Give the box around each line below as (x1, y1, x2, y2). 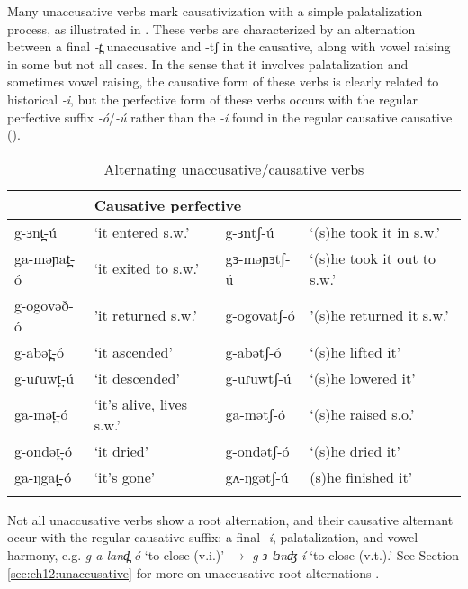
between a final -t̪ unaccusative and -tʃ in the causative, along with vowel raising (7, 37, 451, 56)
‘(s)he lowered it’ (310, 367, 416, 388)
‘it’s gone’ (94, 466, 156, 487)
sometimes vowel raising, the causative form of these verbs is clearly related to (7, 72, 439, 91)
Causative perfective (94, 194, 242, 215)
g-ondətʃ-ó (225, 439, 290, 461)
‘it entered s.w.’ (94, 221, 190, 242)
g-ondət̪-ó (14, 439, 72, 461)
